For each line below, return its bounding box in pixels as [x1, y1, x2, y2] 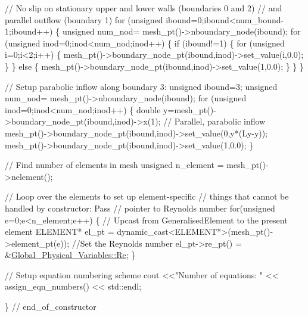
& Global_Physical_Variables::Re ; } [5, 248, 136, 261]
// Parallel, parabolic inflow [163, 115, 266, 128]
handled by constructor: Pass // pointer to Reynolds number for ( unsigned [5, 201, 275, 214]
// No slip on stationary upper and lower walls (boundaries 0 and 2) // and [5, 2, 282, 14]
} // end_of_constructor [5, 300, 97, 313]
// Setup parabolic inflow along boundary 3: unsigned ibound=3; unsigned [5, 80, 278, 92]
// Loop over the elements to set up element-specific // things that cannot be [5, 190, 289, 203]
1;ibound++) [5, 25, 53, 38]
